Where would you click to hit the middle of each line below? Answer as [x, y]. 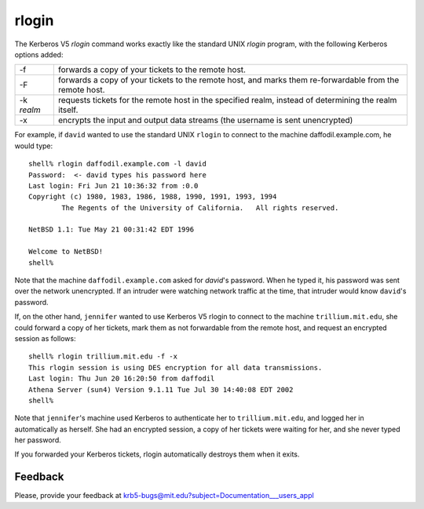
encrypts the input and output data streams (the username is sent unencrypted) [205, 120]
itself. [68, 110]
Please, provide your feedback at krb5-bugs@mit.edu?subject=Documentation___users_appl [164, 496]
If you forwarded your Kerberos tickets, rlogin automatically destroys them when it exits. [157, 454]
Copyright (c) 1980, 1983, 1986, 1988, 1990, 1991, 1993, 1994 [153, 197]
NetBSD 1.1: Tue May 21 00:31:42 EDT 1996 [111, 230]
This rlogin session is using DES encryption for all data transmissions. [175, 367]
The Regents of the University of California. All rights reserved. [200, 207]
